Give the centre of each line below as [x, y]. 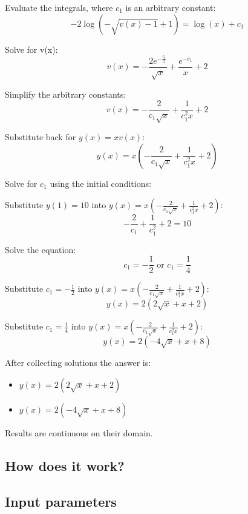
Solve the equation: [41, 249]
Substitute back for [41, 137]
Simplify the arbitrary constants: [66, 94]
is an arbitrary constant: [171, 7]
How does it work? [65, 465]
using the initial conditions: [100, 183]
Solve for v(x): [31, 49]
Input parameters [61, 501]
